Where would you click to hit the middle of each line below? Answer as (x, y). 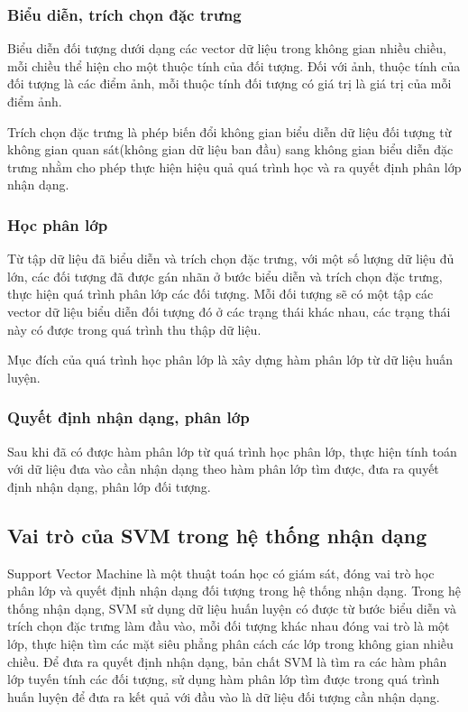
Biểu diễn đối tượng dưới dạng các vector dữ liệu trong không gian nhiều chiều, (227, 48)
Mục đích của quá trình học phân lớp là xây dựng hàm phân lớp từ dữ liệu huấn (230, 360)
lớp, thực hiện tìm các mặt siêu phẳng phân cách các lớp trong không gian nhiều (230, 643)
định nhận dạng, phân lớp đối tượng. (109, 486)
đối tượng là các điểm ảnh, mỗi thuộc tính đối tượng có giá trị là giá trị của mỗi (229, 83)
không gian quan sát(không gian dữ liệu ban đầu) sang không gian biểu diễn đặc (230, 149)
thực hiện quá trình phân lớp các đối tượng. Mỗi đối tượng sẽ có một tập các (220, 294)
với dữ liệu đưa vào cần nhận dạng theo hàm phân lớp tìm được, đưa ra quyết (223, 469)
